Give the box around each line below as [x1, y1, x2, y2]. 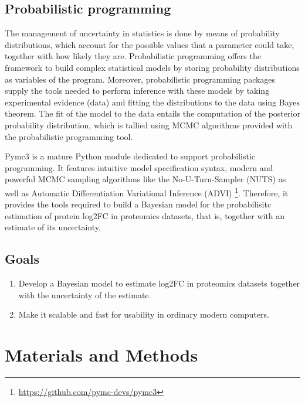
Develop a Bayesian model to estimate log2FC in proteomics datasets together [18, 277, 300, 289]
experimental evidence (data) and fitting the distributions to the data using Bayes [5, 96, 300, 108]
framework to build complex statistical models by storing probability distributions [5, 61, 300, 73]
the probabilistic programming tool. [5, 130, 133, 142]
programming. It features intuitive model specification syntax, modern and [5, 161, 273, 173]
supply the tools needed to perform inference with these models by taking [5, 84, 270, 97]
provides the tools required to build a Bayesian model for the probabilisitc [5, 198, 272, 210]
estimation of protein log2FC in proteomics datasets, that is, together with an [5, 209, 285, 222]
